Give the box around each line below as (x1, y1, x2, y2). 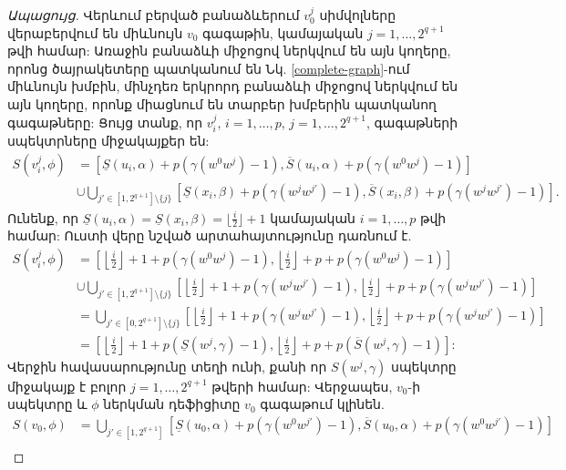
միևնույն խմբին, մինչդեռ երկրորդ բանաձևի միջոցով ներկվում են (7, 77, 458, 96)
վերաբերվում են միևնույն (7, 23, 183, 42)
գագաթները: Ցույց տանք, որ (7, 112, 203, 131)
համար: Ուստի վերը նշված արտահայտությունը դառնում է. (7, 226, 412, 245)
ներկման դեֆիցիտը (103, 394, 241, 414)
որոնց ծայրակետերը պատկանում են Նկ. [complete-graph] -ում (7, 58, 410, 77)
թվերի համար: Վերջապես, (211, 376, 393, 395)
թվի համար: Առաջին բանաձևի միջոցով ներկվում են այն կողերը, (7, 41, 451, 60)
